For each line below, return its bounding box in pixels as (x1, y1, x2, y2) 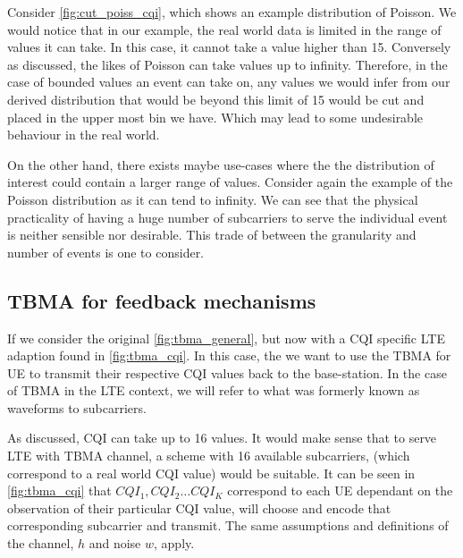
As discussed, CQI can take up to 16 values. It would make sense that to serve (7, 428, 437, 447)
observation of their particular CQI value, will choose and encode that (7, 498, 391, 517)
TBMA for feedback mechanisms (7, 286, 316, 314)
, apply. (154, 534, 195, 553)
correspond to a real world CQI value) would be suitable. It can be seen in (7, 463, 416, 482)
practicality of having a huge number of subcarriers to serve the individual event (7, 207, 448, 226)
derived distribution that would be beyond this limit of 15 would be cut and (7, 89, 425, 108)
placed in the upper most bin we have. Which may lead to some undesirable (7, 107, 424, 126)
